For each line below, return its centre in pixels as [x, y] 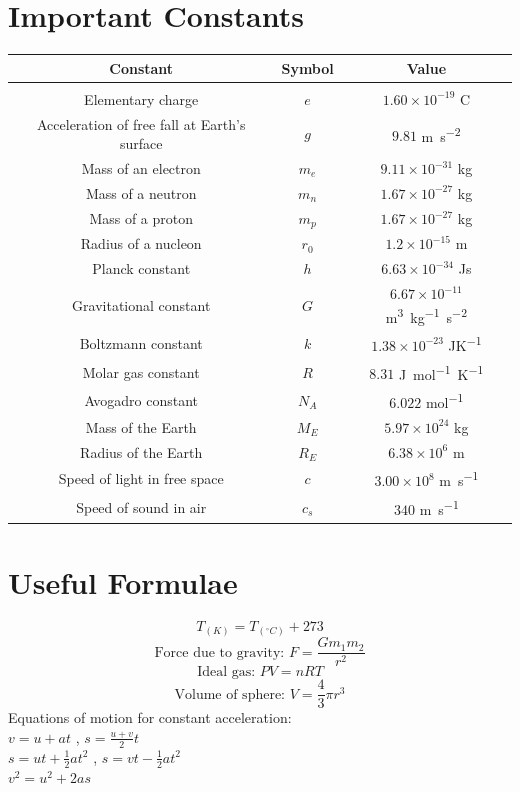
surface [141, 143]
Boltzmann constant [141, 343]
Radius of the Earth [141, 451]
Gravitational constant [141, 304]
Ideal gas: [226, 672]
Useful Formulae [123, 581]
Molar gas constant [141, 371]
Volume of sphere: [230, 694]
